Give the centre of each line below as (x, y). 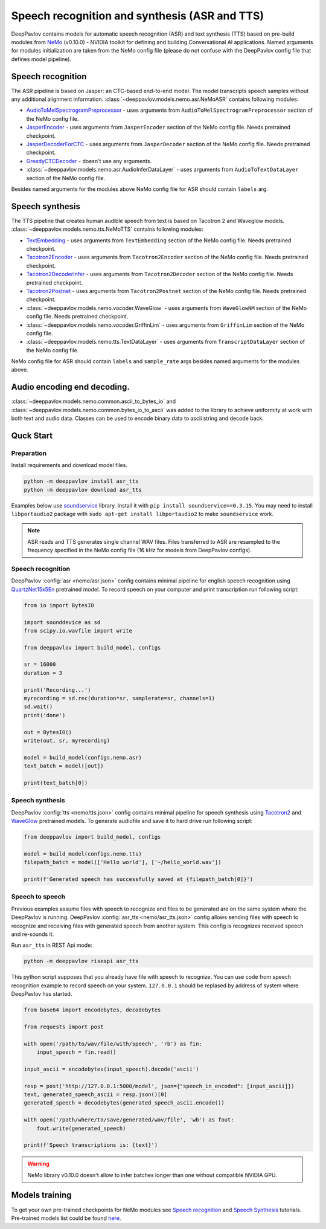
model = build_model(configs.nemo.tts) (83, 854)
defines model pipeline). (41, 59)
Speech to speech (38, 897)
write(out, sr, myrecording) (67, 740)
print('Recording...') (57, 690)
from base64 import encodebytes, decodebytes (92, 1010)
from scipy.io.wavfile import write (78, 631)
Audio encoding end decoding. (70, 387)
